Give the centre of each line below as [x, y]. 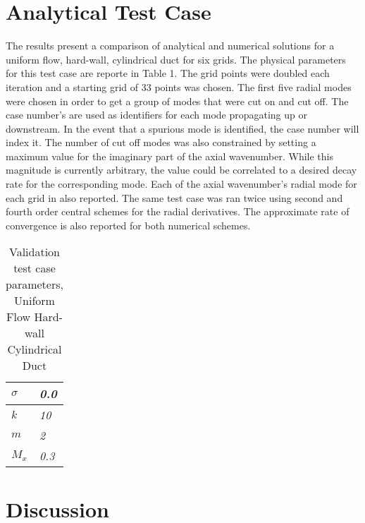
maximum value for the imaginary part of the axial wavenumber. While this [169, 156]
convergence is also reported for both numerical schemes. [128, 225]
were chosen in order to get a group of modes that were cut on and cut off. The [177, 101]
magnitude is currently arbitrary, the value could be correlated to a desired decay [181, 170]
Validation [34, 252]
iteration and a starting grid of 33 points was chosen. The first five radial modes [179, 86]
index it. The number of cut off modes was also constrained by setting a [161, 142]
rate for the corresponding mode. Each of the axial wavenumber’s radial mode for [181, 184]
